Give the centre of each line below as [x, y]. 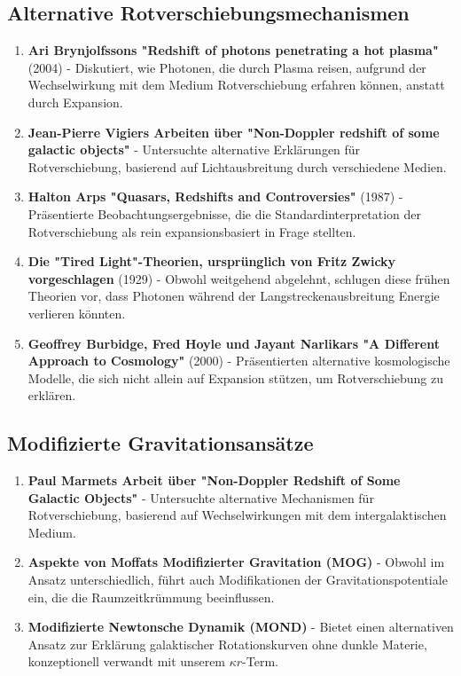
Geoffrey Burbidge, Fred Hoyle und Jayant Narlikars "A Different [234, 343]
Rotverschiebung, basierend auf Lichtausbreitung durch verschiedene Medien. [237, 166]
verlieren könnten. [77, 313]
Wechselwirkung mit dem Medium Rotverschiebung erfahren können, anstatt [236, 85]
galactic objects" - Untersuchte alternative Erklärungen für [194, 149]
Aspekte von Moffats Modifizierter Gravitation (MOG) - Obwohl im [236, 562]
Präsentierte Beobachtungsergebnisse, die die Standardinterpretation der [224, 213]
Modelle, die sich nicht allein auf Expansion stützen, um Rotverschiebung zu [235, 377]
